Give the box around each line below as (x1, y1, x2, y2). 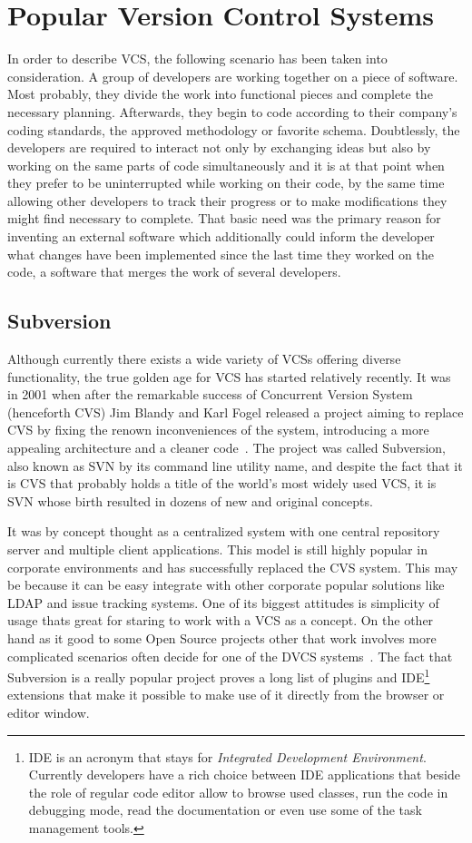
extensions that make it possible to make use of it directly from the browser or (7, 685, 445, 704)
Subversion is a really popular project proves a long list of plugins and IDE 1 (7, 665, 430, 686)
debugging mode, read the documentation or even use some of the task (28, 800, 422, 819)
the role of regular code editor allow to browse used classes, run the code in (28, 782, 448, 801)
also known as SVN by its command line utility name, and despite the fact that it (7, 456, 463, 475)
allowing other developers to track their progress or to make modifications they (7, 191, 447, 210)
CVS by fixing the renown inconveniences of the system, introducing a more (7, 420, 429, 439)
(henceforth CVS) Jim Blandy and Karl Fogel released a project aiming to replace (7, 402, 464, 421)
